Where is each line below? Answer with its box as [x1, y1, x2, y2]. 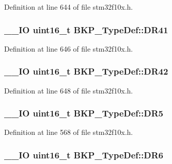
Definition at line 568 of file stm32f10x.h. [4, 127, 133, 137]
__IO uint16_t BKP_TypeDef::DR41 [4, 23, 168, 36]
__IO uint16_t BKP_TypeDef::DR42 [4, 65, 168, 78]
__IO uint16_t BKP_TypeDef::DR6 [4, 148, 163, 161]
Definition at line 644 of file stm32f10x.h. [4, 2, 133, 12]
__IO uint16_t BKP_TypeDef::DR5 [4, 107, 163, 120]
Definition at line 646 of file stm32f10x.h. [4, 43, 133, 54]
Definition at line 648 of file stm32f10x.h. [4, 85, 133, 96]
